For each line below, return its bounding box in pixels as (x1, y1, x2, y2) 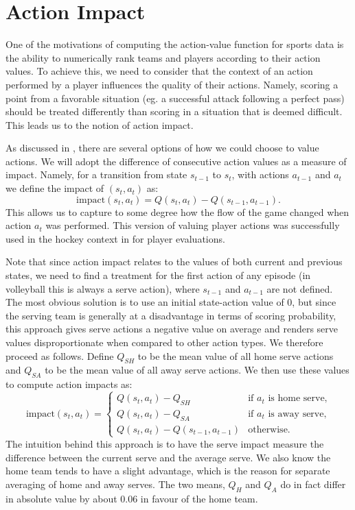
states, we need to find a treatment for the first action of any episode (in (5, 268, 311, 282)
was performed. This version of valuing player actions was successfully (45, 218, 340, 232)
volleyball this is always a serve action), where (5, 281, 200, 295)
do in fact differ (280, 476, 346, 491)
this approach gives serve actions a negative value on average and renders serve (5, 321, 339, 336)
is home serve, (268, 393, 328, 404)
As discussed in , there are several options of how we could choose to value (5, 141, 319, 155)
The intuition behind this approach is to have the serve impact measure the (5, 436, 324, 450)
